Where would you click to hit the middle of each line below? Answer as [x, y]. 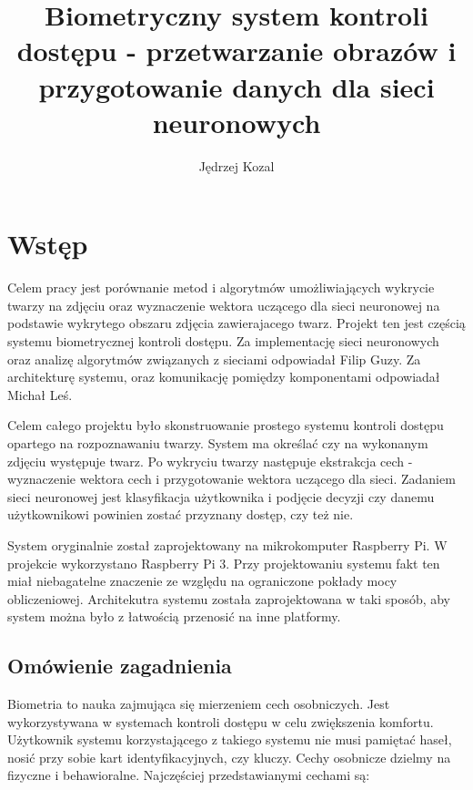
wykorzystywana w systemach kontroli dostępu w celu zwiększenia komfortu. [221, 721]
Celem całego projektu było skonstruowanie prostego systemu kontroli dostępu [226, 425]
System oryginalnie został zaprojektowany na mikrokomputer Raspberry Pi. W [227, 544]
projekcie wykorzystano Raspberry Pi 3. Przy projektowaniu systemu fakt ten [224, 563]
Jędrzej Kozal [236, 165]
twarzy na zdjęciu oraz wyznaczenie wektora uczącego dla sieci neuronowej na [224, 305]
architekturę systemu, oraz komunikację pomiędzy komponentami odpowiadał [224, 377]
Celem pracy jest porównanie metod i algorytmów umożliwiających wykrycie [221, 287]
